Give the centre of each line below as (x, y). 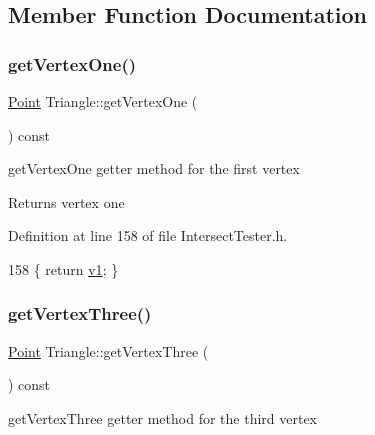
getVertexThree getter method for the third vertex (163, 417)
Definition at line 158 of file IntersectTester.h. (148, 235)
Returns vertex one (66, 201)
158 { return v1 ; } (63, 268)
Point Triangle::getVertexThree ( (108, 350)
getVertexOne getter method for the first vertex (154, 168)
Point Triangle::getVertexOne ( (103, 101)
